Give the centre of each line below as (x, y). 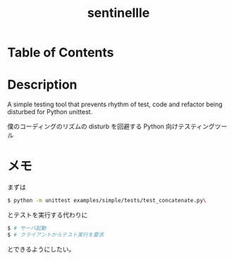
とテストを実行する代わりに (48, 215)
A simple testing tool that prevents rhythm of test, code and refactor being (115, 104)
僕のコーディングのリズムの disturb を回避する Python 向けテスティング (111, 126)
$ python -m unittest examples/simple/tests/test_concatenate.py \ (107, 201)
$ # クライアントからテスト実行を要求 (56, 235)
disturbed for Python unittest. (50, 112)
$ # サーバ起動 (27, 228)
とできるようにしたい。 (41, 249)
